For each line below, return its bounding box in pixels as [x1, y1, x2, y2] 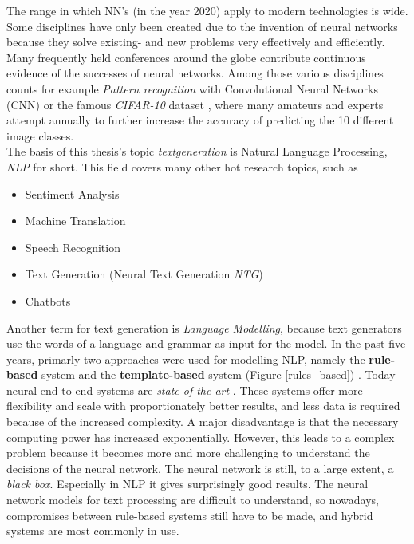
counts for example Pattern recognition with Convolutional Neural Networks [6, 80, 378, 97]
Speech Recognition [25, 238, 120, 255]
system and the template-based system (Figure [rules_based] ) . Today [41, 366, 396, 383]
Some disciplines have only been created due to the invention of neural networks [6, 18, 398, 34]
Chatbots [25, 292, 71, 309]
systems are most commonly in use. [6, 522, 179, 539]
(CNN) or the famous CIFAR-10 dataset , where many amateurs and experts [6, 96, 384, 112]
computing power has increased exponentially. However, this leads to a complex [6, 428, 395, 445]
